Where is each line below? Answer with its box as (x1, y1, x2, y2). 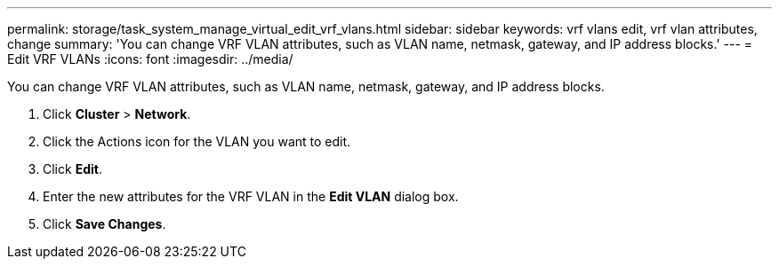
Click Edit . (43, 161, 102, 176)
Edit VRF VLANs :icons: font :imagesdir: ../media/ (7, 51, 293, 66)
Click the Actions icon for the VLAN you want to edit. (43, 134, 351, 149)
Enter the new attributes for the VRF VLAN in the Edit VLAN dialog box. (43, 189, 459, 204)
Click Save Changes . (43, 216, 166, 231)
